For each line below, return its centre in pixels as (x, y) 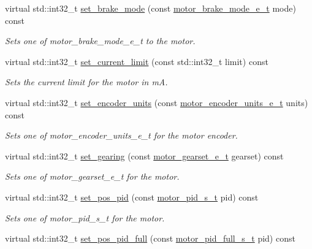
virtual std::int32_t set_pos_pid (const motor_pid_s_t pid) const (132, 197)
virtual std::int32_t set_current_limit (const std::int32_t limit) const (137, 61)
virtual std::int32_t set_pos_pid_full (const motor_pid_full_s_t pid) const (150, 238)
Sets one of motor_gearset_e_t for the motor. (92, 176)
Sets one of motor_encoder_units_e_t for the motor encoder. (121, 135)
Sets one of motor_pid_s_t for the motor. (85, 217)
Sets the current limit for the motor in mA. (86, 82)
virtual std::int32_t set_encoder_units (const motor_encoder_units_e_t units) (157, 102)
